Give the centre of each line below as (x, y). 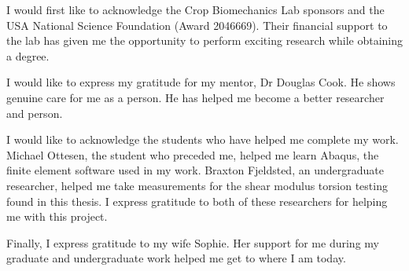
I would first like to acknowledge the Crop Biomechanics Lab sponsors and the (195, 9)
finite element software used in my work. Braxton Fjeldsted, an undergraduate (195, 170)
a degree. (28, 55)
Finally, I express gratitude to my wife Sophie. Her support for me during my (193, 242)
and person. (35, 113)
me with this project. (57, 216)
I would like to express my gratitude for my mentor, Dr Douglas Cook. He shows (201, 82)
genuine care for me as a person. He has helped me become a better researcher (195, 97)
